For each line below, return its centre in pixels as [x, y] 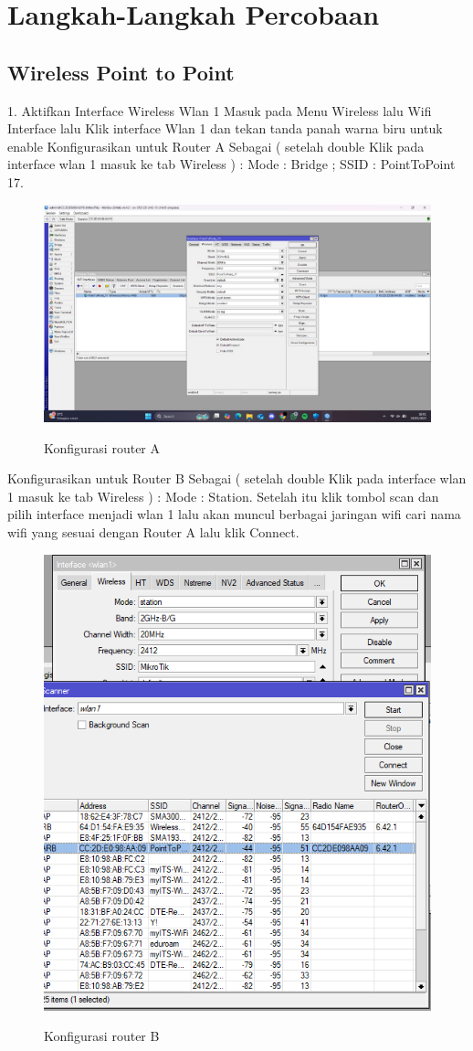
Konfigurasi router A [102, 447]
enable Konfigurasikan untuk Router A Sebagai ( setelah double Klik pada [216, 146]
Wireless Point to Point [121, 72]
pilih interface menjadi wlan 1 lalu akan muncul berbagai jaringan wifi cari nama [234, 514]
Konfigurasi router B [102, 1036]
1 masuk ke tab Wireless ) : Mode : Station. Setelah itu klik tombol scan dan [223, 496]
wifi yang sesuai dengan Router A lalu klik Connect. [153, 532]
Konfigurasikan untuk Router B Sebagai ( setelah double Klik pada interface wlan [237, 478]
